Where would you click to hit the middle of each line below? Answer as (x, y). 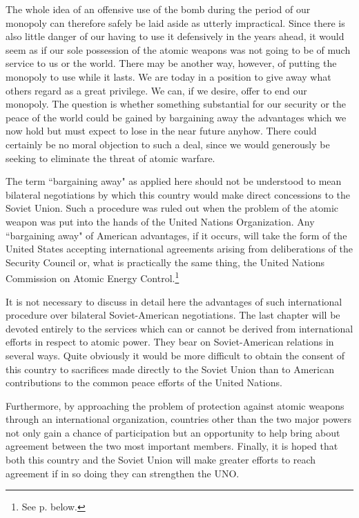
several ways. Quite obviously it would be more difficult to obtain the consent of (175, 355)
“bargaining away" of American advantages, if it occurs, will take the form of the (176, 235)
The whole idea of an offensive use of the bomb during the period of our (158, 9)
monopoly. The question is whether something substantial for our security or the (176, 104)
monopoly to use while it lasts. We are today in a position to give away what (168, 76)
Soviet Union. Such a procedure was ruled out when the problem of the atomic (172, 208)
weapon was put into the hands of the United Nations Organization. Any (160, 221)
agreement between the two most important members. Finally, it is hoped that (172, 446)
